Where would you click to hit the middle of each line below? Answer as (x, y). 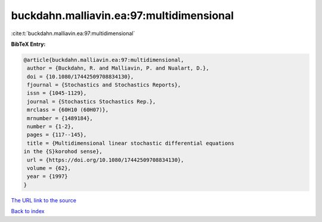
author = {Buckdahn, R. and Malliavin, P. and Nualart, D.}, (118, 68)
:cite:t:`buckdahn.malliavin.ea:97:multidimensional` (73, 33)
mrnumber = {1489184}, (60, 118)
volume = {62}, (49, 168)
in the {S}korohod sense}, (63, 151)
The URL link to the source (44, 200)
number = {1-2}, (51, 127)
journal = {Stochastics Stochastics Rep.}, (92, 101)
